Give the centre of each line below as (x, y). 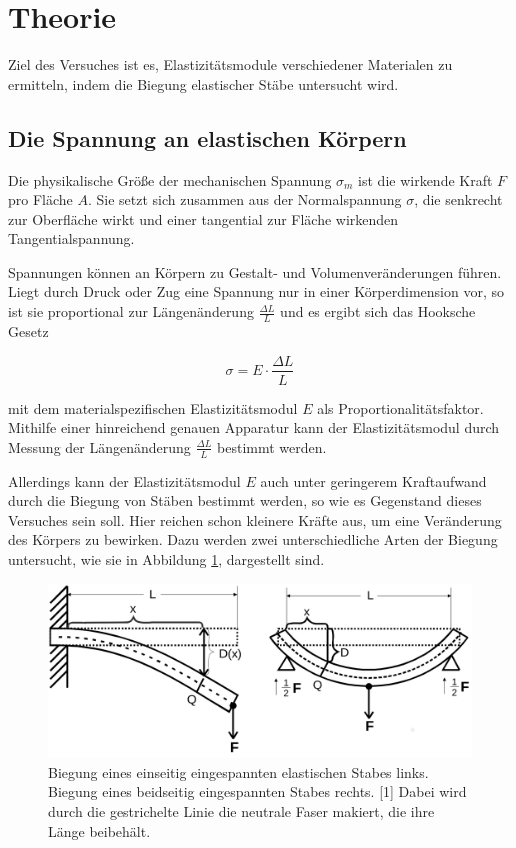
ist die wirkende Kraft (425, 179)
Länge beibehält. (99, 830)
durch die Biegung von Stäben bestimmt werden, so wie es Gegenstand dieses (245, 500)
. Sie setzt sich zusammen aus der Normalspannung (244, 199)
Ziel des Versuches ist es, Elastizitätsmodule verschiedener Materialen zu (230, 64)
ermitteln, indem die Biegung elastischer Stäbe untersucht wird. (203, 83)
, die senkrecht (458, 199)
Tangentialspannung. (71, 238)
